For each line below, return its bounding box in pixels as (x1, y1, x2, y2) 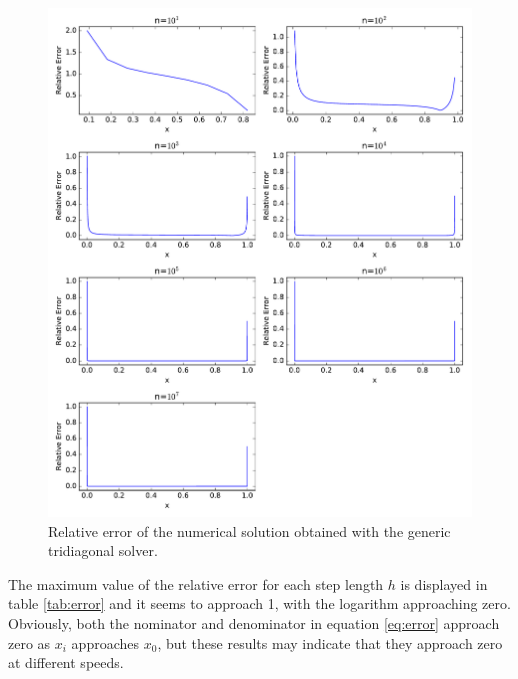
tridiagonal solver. (48, 540, 158, 561)
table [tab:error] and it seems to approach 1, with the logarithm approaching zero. (8, 593, 511, 614)
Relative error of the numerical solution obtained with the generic (48, 520, 451, 541)
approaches (71, 632, 140, 653)
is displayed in (400, 573, 488, 594)
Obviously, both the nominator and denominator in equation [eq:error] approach (8, 612, 500, 633)
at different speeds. (8, 652, 124, 673)
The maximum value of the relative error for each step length (8, 573, 384, 594)
